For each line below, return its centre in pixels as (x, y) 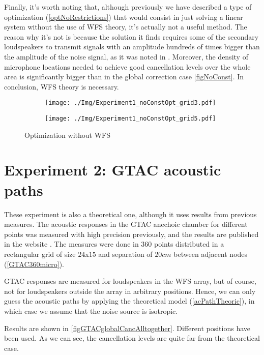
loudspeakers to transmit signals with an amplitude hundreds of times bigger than (132, 47)
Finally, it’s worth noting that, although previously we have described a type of (128, 7)
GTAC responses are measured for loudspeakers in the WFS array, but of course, (130, 281)
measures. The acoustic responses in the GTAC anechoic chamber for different (126, 224)
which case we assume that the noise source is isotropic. (91, 310)
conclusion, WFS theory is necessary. (62, 86)
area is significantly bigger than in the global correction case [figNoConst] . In (124, 77)
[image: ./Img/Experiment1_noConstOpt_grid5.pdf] (130, 119)
